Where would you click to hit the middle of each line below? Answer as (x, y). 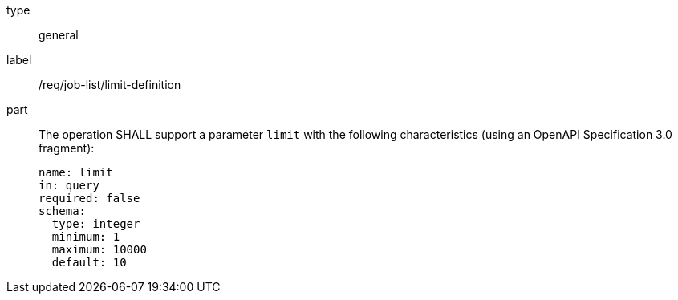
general (59, 35)
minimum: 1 (86, 237)
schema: (63, 211)
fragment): (67, 148)
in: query (69, 185)
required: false (89, 198)
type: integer (96, 224)
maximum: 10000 (99, 249)
